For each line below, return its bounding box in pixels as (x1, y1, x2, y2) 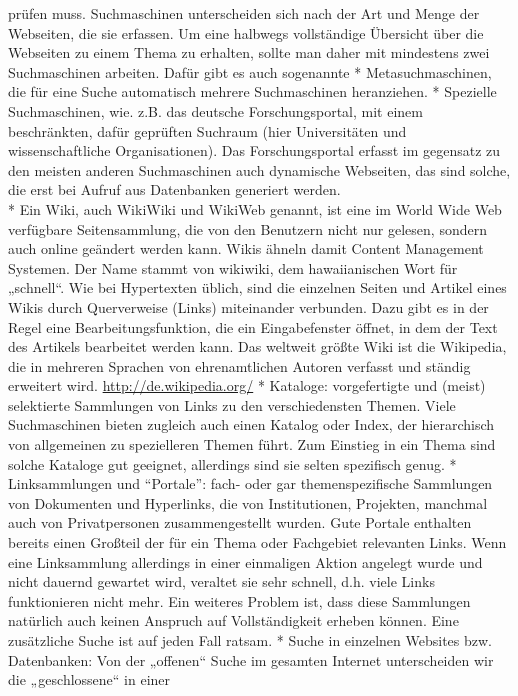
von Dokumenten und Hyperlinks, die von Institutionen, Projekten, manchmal (8, 492, 488, 513)
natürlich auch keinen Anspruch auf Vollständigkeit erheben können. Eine (8, 610, 459, 631)
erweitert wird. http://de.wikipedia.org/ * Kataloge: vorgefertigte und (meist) (8, 375, 486, 396)
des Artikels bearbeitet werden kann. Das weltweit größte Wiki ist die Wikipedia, (8, 336, 507, 357)
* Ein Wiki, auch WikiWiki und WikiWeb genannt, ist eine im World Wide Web (8, 198, 502, 219)
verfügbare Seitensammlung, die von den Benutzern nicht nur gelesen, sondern (8, 218, 487, 239)
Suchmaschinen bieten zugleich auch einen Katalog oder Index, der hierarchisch (8, 414, 495, 435)
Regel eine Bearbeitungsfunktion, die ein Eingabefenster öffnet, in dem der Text (8, 316, 498, 337)
